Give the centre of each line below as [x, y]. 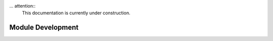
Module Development [44, 28]
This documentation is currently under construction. [76, 13]
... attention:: [22, 6]
